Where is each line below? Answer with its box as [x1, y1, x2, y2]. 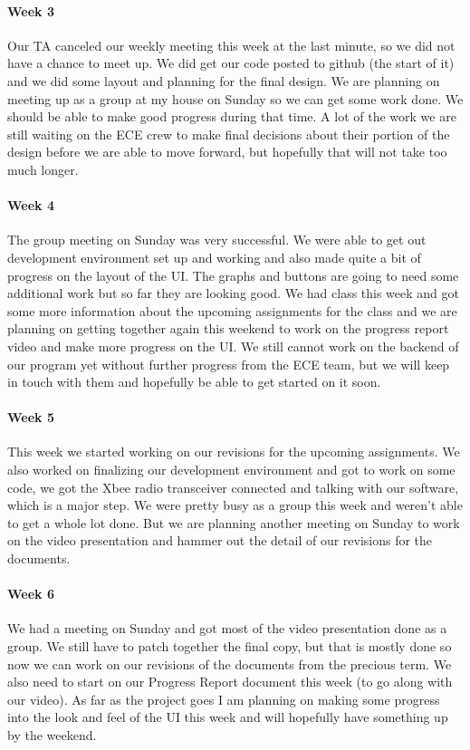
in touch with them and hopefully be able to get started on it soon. [7, 372, 381, 391]
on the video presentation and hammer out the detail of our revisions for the [7, 531, 433, 550]
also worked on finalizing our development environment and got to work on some [7, 460, 456, 479]
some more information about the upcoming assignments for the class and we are [7, 301, 457, 320]
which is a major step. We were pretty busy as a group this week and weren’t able [7, 495, 463, 514]
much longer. [7, 159, 79, 178]
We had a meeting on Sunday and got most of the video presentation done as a [7, 619, 447, 638]
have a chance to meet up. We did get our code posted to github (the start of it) [7, 53, 455, 72]
